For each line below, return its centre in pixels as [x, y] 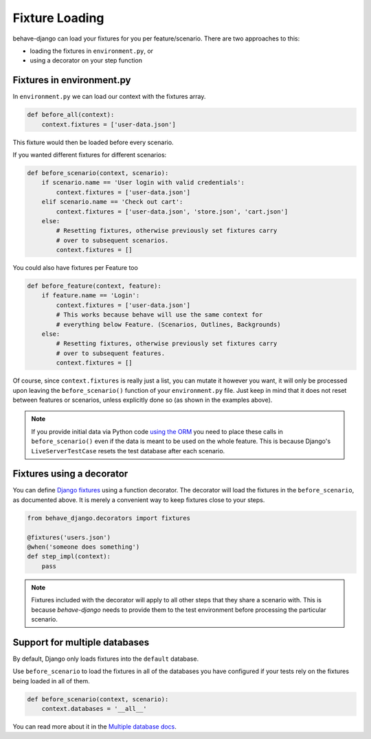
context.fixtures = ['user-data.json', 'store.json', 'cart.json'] [172, 212]
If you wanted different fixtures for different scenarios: [90, 155]
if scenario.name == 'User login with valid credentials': [143, 183]
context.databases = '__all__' [94, 708]
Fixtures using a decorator [70, 474]
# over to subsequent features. [110, 353]
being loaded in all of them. [51, 681]
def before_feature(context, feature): [94, 286]
